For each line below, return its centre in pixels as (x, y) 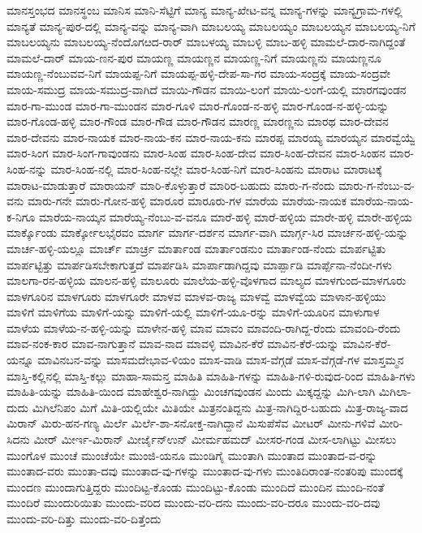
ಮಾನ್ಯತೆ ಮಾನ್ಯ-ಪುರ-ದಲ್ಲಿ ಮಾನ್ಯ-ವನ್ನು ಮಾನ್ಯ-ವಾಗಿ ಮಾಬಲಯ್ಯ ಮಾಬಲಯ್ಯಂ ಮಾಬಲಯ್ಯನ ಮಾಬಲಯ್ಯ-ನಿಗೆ (211, 26)
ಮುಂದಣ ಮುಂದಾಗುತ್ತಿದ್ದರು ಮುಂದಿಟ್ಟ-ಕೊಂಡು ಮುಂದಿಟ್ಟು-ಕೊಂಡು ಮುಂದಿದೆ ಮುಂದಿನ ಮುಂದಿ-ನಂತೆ (196, 486)
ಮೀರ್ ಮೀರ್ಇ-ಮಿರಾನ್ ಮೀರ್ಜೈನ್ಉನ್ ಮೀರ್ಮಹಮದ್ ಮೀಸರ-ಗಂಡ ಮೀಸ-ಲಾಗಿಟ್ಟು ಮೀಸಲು (215, 439)
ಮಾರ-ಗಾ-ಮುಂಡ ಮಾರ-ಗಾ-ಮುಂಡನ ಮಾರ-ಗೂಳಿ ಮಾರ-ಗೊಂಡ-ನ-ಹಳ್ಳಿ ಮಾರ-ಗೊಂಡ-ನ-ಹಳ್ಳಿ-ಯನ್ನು (198, 105)
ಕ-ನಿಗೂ (21, 216)
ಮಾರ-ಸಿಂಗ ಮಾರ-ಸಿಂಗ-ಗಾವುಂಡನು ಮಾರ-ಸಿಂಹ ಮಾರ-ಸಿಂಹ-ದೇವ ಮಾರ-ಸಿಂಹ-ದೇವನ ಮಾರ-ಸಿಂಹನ (196, 153)
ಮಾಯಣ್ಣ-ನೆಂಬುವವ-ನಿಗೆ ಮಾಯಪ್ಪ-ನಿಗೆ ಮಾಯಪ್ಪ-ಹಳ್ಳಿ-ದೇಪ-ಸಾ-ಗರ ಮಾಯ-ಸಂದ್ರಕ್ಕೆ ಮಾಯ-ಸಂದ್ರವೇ (199, 73)
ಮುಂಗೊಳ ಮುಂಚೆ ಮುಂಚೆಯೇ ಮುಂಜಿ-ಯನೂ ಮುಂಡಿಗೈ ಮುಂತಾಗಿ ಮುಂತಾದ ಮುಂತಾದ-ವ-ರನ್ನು (192, 455)
